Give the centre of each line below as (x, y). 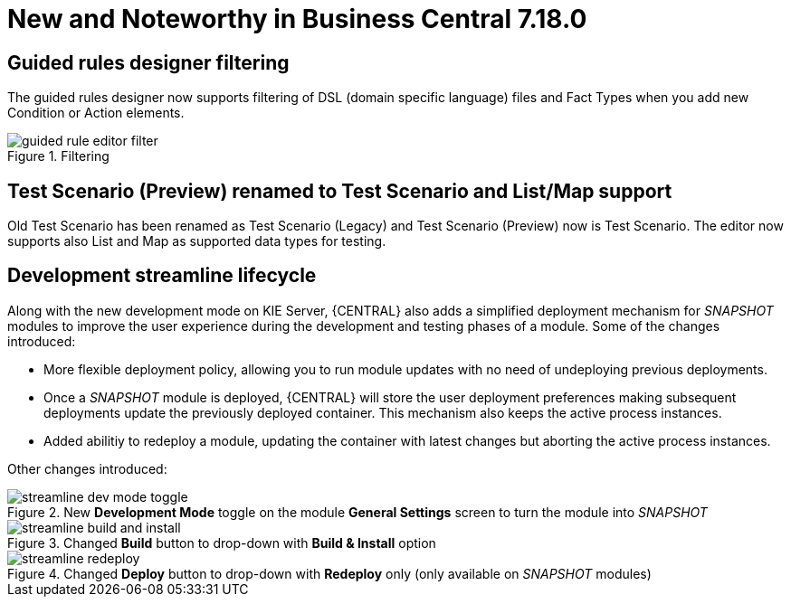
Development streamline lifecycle (162, 276)
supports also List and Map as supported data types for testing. (197, 241)
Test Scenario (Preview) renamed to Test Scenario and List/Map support (340, 191)
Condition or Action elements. (96, 113)
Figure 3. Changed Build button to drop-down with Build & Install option (222, 543)
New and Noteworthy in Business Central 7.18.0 (297, 19)
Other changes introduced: (87, 468)
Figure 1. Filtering (58, 156)
